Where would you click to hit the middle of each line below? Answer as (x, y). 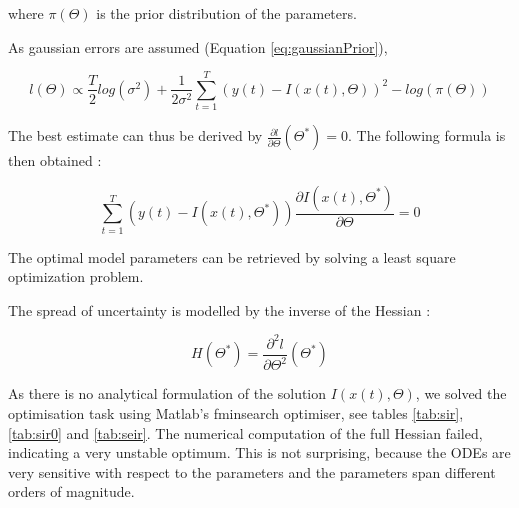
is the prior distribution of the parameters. (226, 13)
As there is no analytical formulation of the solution (167, 393)
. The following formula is (427, 135)
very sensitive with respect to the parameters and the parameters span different (252, 471)
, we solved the (461, 393)
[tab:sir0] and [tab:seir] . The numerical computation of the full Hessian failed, (245, 432)
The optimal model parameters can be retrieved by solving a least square (232, 256)
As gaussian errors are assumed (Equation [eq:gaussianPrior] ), (198, 46)
